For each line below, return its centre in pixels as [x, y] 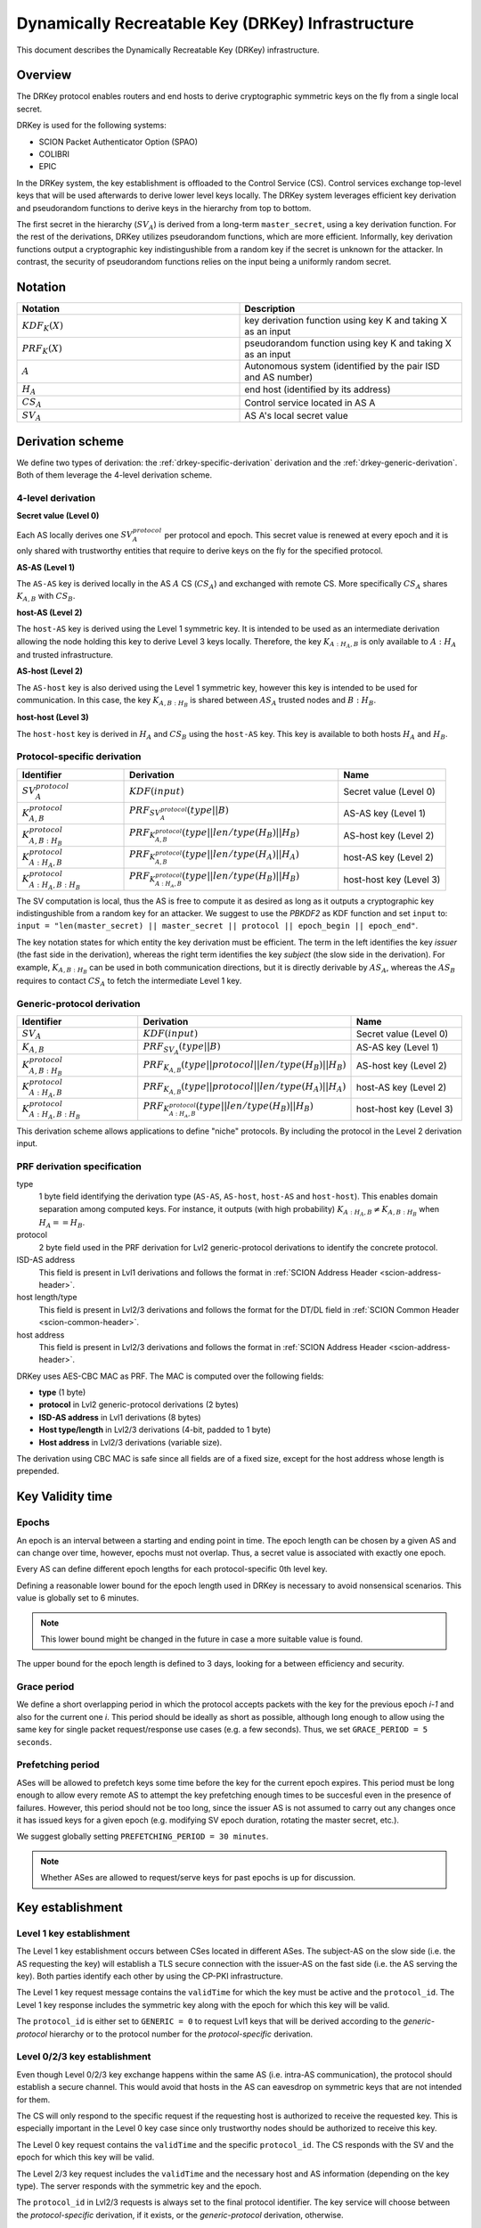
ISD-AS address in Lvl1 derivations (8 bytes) [120, 1417]
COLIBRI [54, 154]
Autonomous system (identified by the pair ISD [342, 366]
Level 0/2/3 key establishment [84, 2057]
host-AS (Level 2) [49, 612]
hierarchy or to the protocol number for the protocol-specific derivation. [181, 2034]
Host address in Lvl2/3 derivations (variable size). [130, 1442]
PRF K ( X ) [42, 349]
